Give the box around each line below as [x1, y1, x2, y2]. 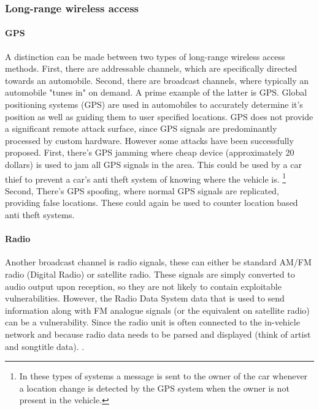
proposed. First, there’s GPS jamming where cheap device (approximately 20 [5, 146, 294, 159]
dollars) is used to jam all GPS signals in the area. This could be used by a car [5, 158, 302, 170]
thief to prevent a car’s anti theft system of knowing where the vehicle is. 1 [5, 170, 286, 185]
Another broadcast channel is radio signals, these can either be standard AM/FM [5, 256, 312, 268]
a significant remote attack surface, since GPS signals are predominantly [5, 122, 277, 135]
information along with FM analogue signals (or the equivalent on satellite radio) [5, 303, 310, 316]
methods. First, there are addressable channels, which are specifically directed [5, 62, 298, 75]
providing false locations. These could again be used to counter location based [5, 196, 298, 209]
